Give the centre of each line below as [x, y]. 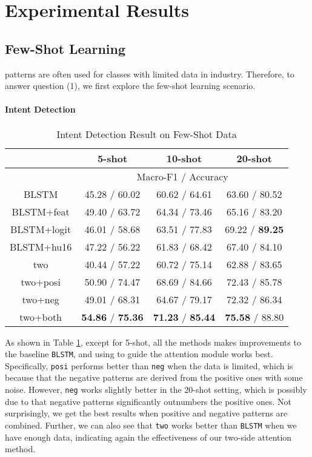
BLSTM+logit [41, 229]
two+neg [41, 299]
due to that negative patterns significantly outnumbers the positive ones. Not [148, 401]
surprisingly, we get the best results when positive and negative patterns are [146, 413]
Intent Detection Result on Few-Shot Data [147, 134]
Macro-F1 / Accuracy [182, 176]
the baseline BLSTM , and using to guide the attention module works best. [139, 354]
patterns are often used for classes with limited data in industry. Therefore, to [150, 74]
